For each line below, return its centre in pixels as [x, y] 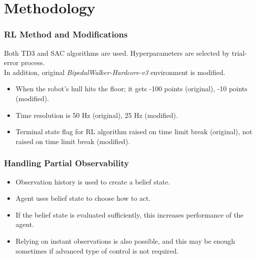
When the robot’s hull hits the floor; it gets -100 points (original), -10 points [131, 89]
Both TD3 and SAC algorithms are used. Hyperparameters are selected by [117, 53]
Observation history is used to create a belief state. [93, 181]
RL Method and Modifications [66, 34]
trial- [239, 53]
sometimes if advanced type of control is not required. [97, 250]
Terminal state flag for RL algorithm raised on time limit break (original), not [134, 131]
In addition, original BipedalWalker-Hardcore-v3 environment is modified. [115, 72]
